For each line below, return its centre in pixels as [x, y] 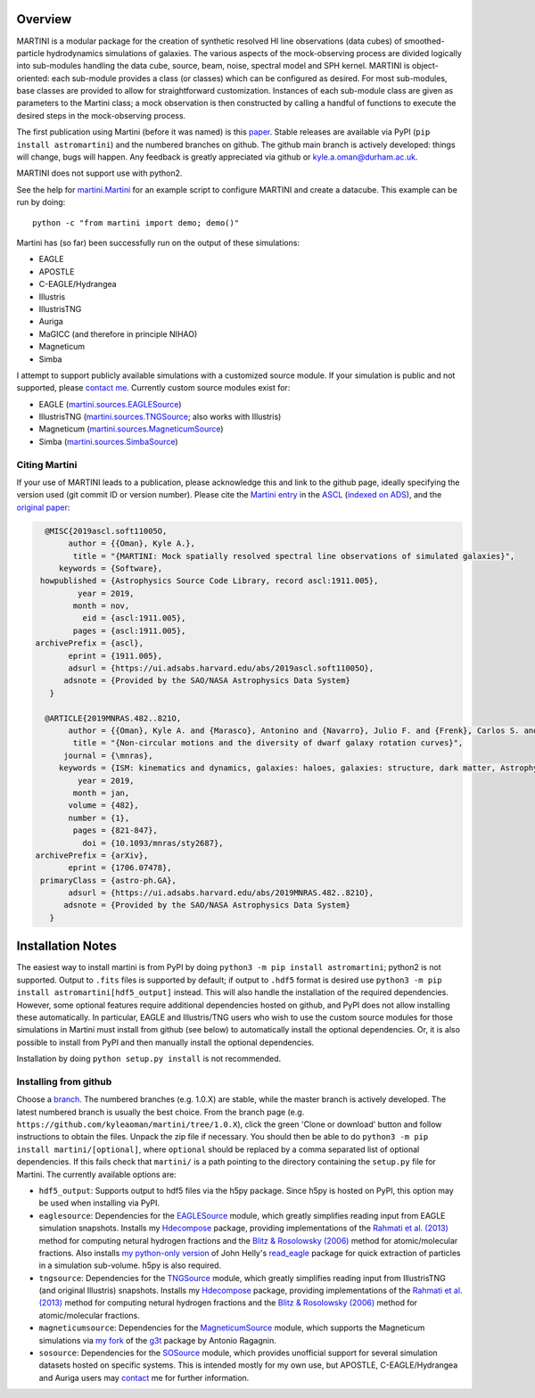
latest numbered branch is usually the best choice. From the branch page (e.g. [160, 1112]
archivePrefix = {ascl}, [90, 643]
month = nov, [101, 606]
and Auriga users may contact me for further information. [144, 1377]
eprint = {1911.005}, [115, 656]
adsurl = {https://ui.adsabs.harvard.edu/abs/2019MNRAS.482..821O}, [221, 893]
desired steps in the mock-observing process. [101, 115]
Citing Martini [47, 465]
